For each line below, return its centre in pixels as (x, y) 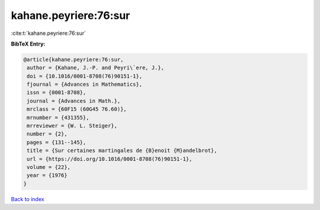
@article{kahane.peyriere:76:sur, (73, 59)
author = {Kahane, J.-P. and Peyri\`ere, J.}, (95, 68)
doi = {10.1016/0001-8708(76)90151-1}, (84, 76)
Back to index (28, 199)
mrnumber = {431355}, (58, 117)
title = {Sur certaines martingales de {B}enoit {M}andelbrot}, (122, 151)
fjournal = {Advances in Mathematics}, (84, 85)
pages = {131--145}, (57, 142)
